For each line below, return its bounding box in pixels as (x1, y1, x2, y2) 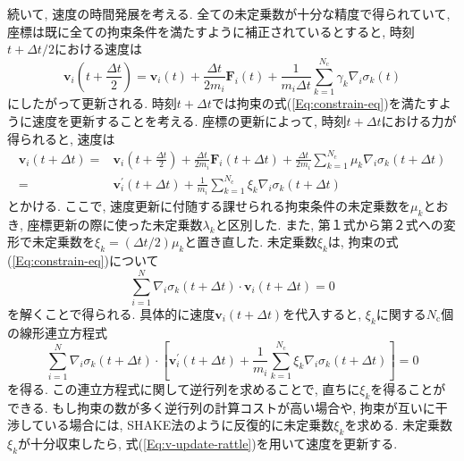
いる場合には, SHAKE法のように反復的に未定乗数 (44, 415, 334, 434)
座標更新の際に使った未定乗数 (27, 214, 203, 233)
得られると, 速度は (7, 129, 115, 147)
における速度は (54, 39, 142, 58)
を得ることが (370, 379, 446, 398)
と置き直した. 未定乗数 (184, 232, 317, 251)
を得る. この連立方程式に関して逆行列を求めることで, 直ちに (7, 379, 360, 398)
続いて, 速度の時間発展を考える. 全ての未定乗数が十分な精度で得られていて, (7, 4, 451, 22)
